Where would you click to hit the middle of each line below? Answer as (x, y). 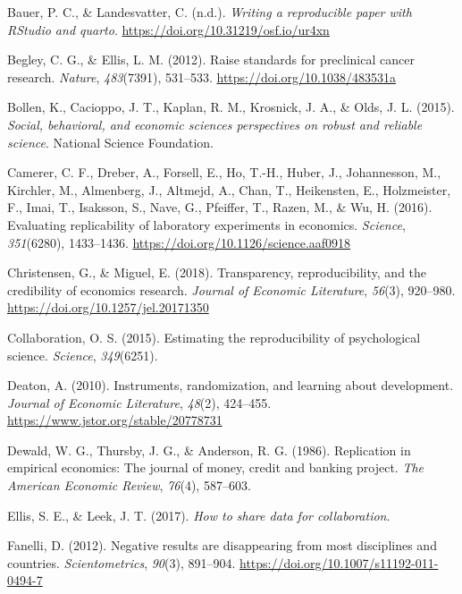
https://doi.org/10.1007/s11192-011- (339, 562)
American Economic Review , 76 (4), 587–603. (129, 485)
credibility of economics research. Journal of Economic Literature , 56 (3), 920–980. (231, 289)
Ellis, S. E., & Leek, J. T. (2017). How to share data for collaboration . (199, 515)
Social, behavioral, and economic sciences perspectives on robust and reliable (215, 124)
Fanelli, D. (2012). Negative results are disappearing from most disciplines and (222, 545)
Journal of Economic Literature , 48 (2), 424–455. (139, 402)
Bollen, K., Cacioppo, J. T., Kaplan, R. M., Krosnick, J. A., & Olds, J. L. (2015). (231, 107)
